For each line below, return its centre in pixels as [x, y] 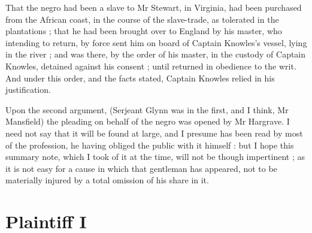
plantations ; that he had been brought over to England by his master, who [144, 31]
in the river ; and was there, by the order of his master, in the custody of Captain [156, 54]
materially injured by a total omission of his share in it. [107, 180]
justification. [28, 90]
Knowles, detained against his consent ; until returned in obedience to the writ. [151, 66]
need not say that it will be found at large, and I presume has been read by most [154, 133]
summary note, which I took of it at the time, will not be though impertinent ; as [155, 157]
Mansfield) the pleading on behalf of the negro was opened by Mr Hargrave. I [148, 121]
